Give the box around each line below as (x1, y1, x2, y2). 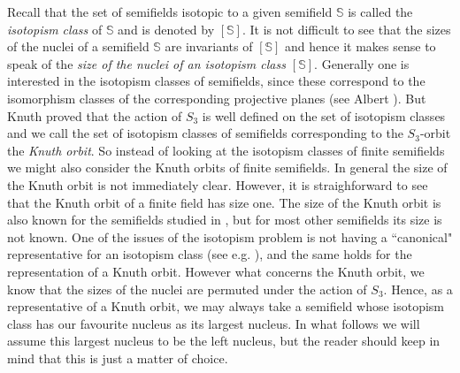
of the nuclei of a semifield (7, 37, 149, 56)
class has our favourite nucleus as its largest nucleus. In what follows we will (7, 314, 420, 332)
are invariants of (165, 37, 253, 56)
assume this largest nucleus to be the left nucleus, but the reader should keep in (7, 331, 441, 350)
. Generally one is (314, 54, 410, 72)
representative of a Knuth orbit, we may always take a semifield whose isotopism (7, 297, 445, 316)
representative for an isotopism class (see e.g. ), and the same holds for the (7, 245, 412, 263)
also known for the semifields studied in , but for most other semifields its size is (7, 210, 442, 229)
